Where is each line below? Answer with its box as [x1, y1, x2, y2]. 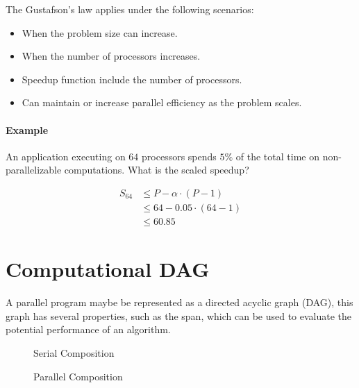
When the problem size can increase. [22, 25, 178, 40]
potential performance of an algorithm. [6, 322, 171, 337]
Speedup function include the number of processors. [22, 71, 242, 86]
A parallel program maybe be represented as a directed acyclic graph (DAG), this [6, 295, 353, 310]
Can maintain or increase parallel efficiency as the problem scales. [22, 95, 302, 110]
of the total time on [235, 149, 319, 163]
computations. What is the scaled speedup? [64, 162, 249, 177]
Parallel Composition [33, 369, 123, 383]
